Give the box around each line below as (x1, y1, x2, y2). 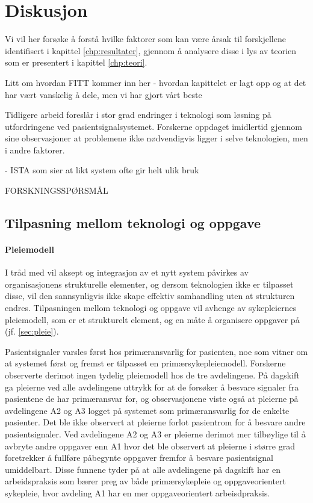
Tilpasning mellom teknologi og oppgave (5, 214, 261, 232)
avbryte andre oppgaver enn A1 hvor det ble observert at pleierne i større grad (5, 439, 295, 452)
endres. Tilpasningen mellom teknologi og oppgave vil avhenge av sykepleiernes (5, 301, 297, 314)
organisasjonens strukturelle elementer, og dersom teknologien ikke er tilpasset (5, 277, 294, 290)
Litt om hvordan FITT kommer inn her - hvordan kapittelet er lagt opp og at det (5, 76, 306, 88)
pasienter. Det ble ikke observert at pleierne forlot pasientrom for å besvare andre (5, 416, 306, 428)
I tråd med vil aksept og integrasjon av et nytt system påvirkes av (5, 266, 249, 279)
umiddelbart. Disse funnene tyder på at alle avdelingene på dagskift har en (5, 463, 280, 475)
